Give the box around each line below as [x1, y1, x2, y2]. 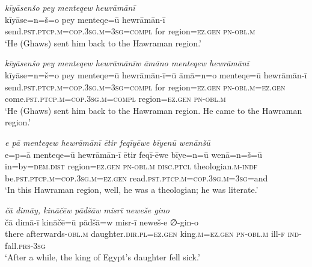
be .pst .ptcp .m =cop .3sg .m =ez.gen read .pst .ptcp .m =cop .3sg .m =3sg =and [5, 171, 268, 184]
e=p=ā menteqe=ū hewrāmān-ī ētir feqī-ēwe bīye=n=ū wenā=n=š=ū [5, 148, 262, 160]
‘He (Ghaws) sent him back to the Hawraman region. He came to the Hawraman [5, 104, 302, 116]
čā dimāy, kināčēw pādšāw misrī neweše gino [5, 203, 170, 216]
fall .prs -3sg [5, 239, 46, 251]
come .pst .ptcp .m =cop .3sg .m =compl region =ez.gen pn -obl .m [5, 92, 226, 105]
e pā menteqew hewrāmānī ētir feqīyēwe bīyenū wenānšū [5, 136, 210, 148]
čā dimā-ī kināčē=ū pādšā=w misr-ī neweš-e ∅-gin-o [5, 215, 198, 228]
